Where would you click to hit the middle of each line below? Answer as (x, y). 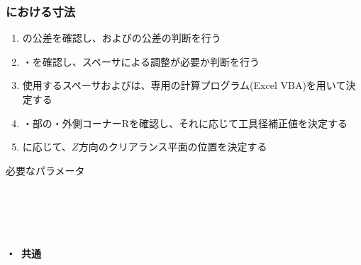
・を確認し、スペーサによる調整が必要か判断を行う (141, 61)
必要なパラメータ (45, 170)
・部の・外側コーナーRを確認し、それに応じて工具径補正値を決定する (185, 123)
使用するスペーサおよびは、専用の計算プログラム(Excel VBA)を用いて (184, 85)
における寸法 (41, 11)
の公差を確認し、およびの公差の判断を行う (122, 38)
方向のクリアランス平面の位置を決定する (173, 147)
